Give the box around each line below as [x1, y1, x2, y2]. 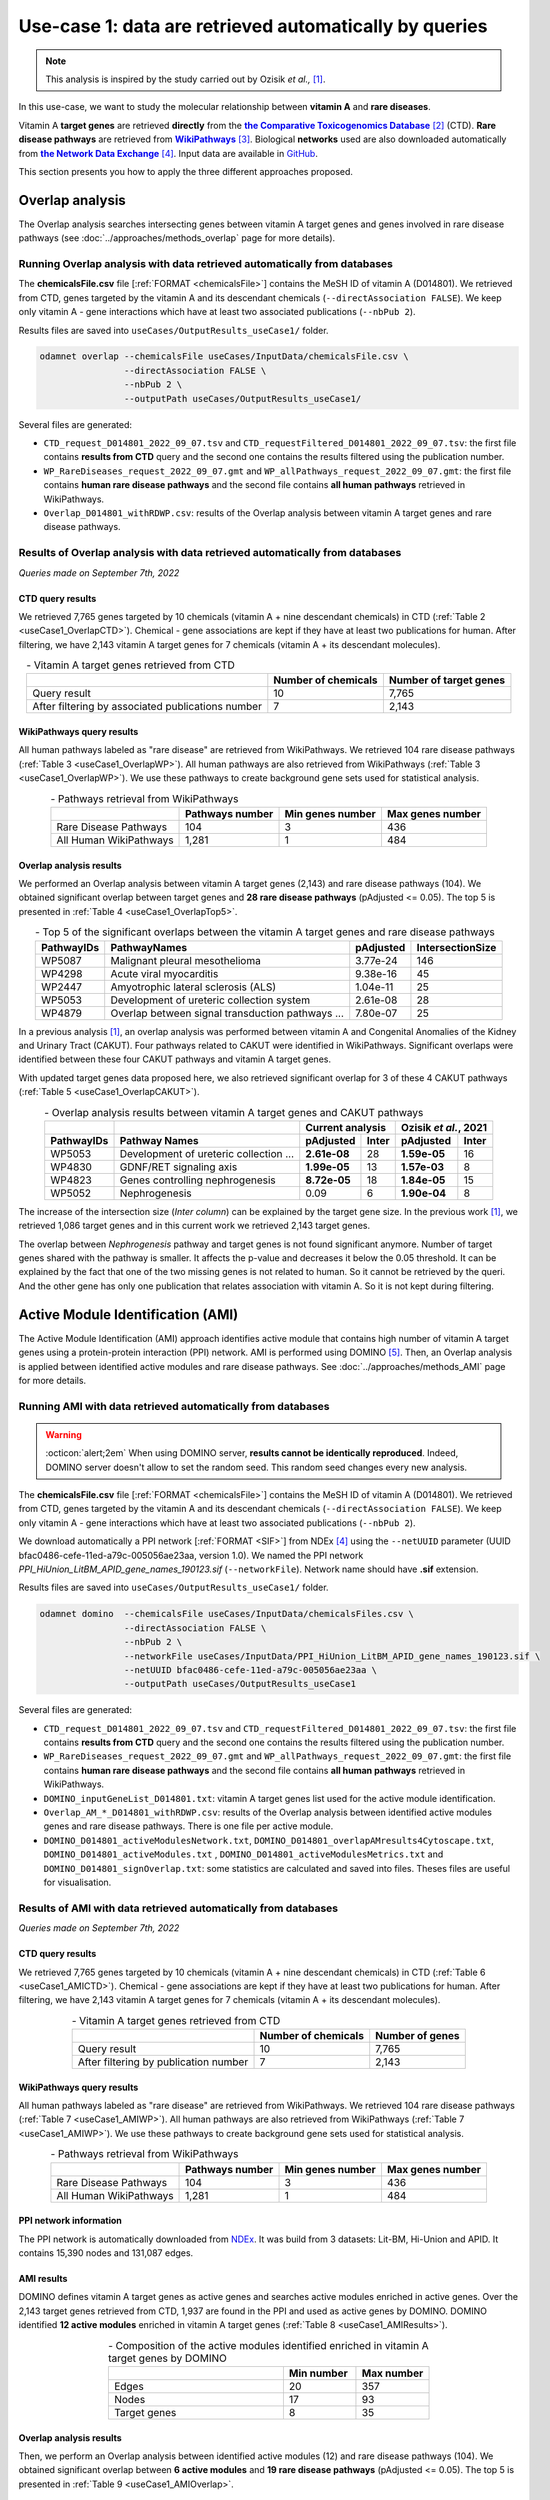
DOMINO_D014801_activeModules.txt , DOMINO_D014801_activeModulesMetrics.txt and [43, 1848, 444, 1860]
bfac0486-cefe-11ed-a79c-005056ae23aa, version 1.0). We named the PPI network [18, 1549, 364, 1561]
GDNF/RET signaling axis [119, 1160, 238, 1174]
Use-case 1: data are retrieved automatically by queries [18, 15, 488, 37]
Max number [361, 2366, 424, 2380]
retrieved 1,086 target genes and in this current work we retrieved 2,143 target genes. [18, 1220, 370, 1232]
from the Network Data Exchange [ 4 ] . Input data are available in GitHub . [18, 147, 319, 159]
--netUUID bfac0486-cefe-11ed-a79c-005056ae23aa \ [123, 1664, 378, 1675]
